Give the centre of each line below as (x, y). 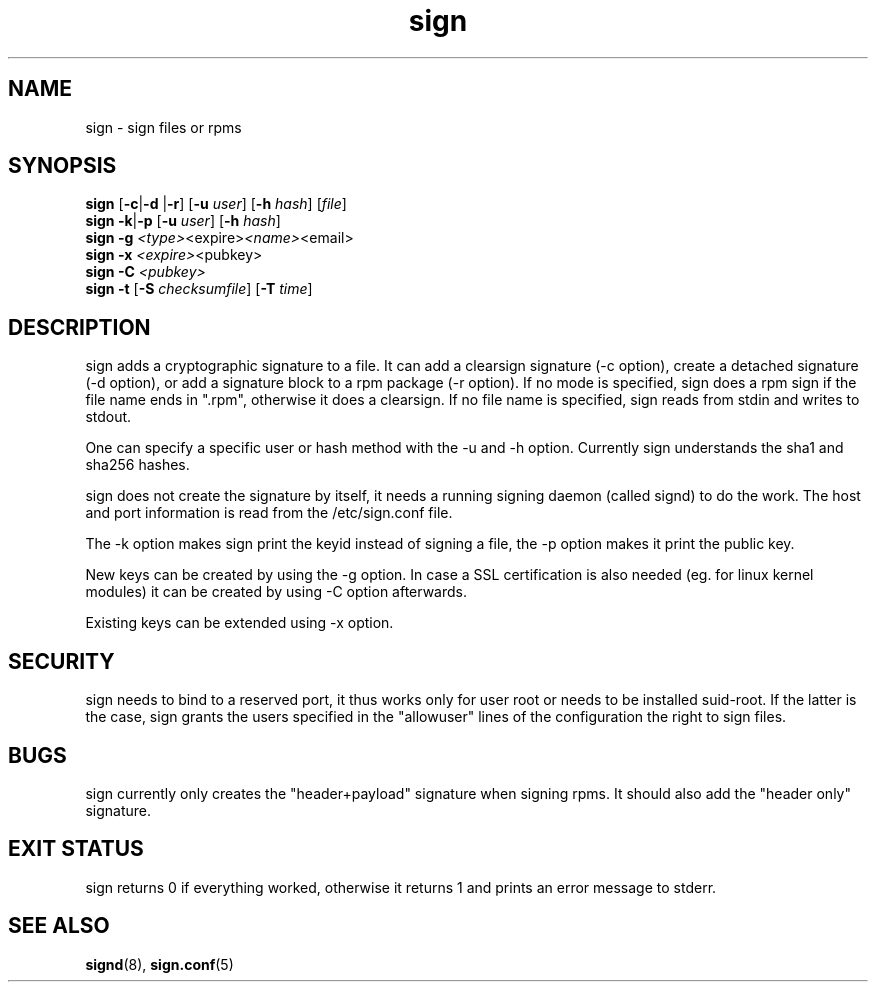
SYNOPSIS (62, 166)
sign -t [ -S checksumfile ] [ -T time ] (199, 289)
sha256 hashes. (137, 465)
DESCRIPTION (79, 327)
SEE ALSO (59, 926)
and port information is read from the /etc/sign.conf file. (269, 513)
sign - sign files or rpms (163, 127)
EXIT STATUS (76, 849)
